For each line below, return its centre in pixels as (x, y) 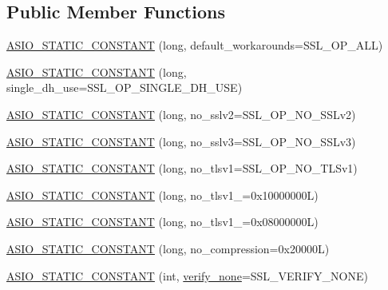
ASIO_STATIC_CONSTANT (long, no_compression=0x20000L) (168, 248)
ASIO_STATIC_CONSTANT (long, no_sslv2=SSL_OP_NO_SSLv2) (181, 114)
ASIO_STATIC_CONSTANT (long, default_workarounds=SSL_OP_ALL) (195, 45)
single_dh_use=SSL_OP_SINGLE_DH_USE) (125, 87)
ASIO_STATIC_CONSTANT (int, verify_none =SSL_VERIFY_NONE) (187, 275)
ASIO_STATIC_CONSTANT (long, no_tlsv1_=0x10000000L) (162, 195)
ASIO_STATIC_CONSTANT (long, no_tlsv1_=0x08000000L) (162, 222)
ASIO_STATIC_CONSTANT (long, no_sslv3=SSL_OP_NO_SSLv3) (181, 141)
